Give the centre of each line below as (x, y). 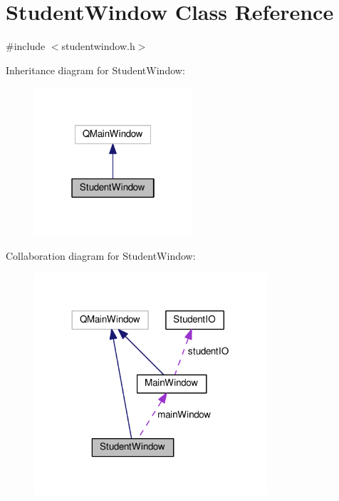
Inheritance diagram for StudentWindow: (95, 70)
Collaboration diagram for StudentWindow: (101, 255)
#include (26, 46)
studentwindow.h (98, 46)
